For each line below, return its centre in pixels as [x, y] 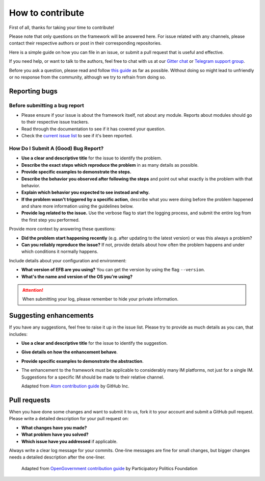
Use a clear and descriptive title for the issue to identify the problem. [92, 158]
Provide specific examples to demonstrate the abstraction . [82, 361]
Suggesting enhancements [52, 316]
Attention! [33, 290]
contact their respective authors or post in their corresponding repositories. [85, 43]
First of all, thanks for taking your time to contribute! [62, 27]
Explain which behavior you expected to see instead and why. [86, 192]
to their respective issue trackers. [55, 122]
